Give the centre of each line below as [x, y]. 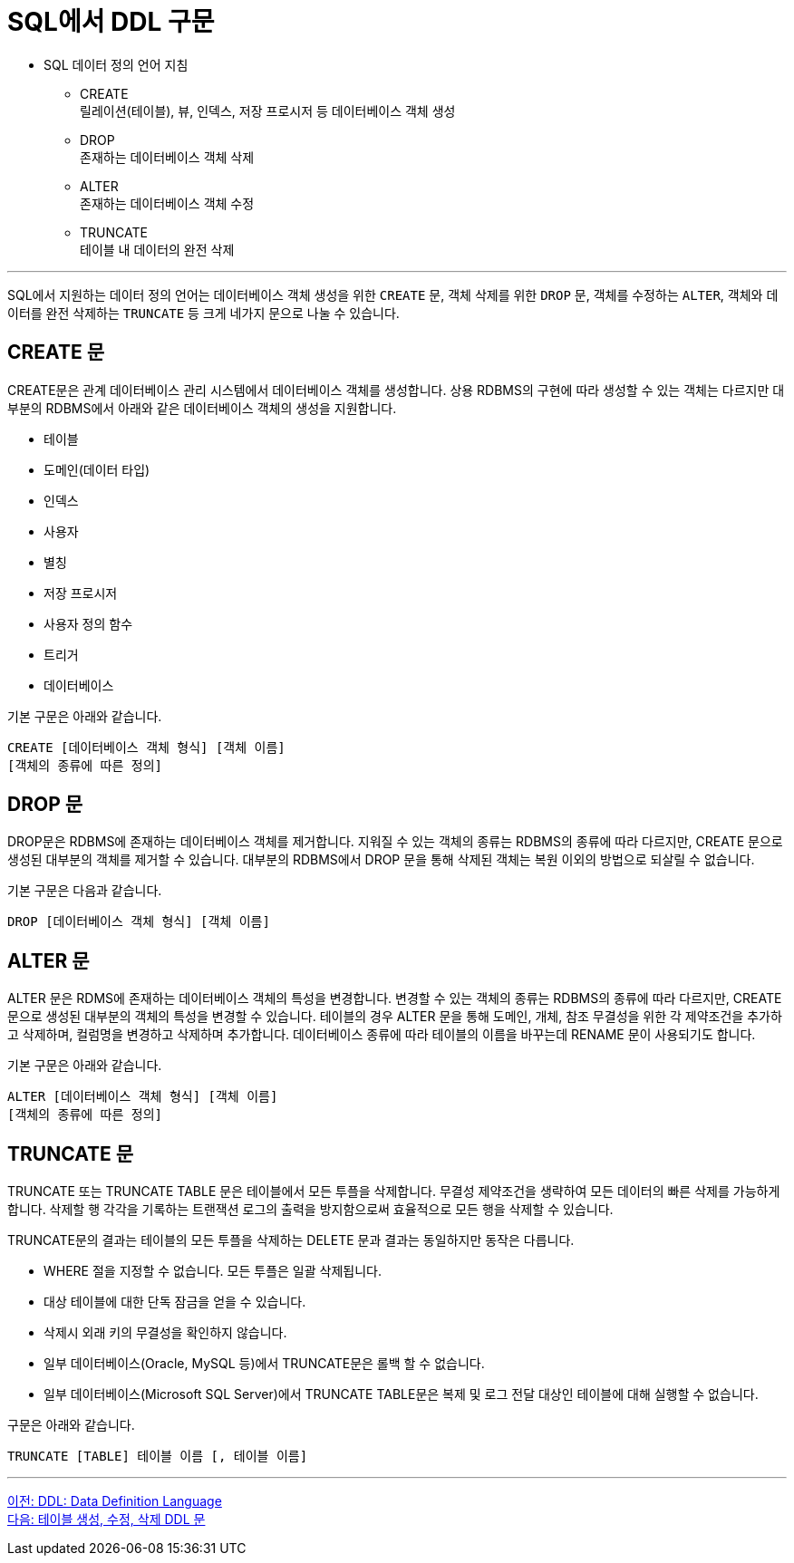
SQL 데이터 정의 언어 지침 [116, 64]
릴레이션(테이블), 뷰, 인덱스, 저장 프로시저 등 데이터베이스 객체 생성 [268, 111]
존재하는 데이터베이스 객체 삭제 [167, 157]
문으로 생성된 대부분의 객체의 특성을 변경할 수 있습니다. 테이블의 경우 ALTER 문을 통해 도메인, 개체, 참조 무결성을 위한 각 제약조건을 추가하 [395, 1017]
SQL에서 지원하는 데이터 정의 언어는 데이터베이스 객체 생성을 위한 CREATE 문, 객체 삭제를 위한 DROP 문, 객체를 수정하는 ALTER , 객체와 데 [393, 294]
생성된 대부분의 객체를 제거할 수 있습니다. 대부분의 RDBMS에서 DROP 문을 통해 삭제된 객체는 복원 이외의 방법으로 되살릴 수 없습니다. [381, 860]
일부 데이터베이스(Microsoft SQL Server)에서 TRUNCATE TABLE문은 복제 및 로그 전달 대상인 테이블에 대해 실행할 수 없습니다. [401, 1394]
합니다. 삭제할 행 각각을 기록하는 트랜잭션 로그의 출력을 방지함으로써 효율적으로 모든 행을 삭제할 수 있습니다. [310, 1210]
